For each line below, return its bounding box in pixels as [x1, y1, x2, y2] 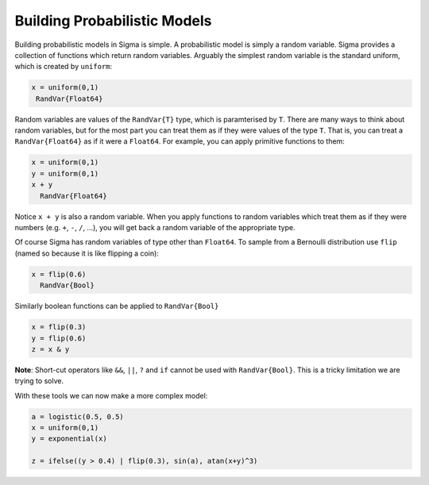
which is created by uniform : [14, 62, 113, 71]
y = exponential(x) [31, 434, 107, 444]
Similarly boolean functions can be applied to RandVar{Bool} [14, 302, 219, 311]
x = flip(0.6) [31, 270, 87, 279]
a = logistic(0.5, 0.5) [31, 412, 125, 421]
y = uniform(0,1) [31, 169, 99, 178]
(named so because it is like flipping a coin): [14, 248, 159, 258]
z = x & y [31, 345, 70, 353]
